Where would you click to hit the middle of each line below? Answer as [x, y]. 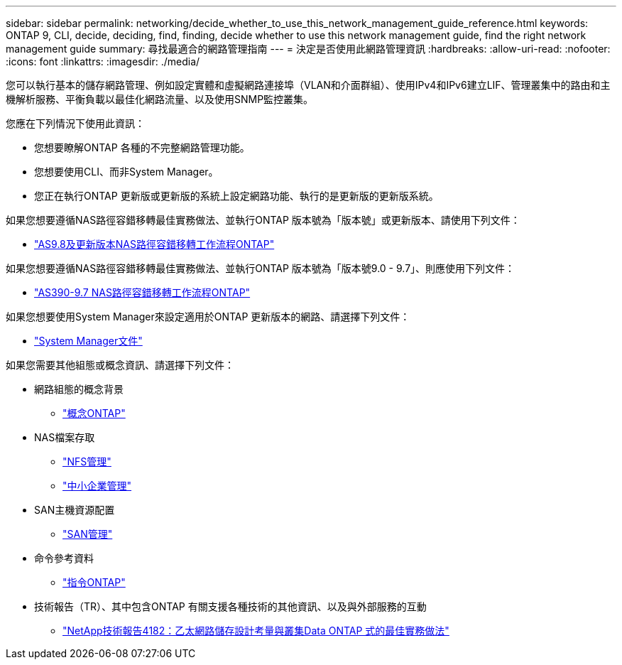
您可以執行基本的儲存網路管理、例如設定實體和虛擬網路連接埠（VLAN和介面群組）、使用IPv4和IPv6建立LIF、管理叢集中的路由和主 [308, 85]
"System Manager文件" [88, 341]
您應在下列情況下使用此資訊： [75, 123]
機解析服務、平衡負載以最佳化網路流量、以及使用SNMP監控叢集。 [160, 99]
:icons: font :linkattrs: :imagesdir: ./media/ [103, 61]
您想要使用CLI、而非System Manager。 [126, 172]
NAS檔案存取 [65, 437]
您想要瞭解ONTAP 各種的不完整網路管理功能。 [142, 147]
